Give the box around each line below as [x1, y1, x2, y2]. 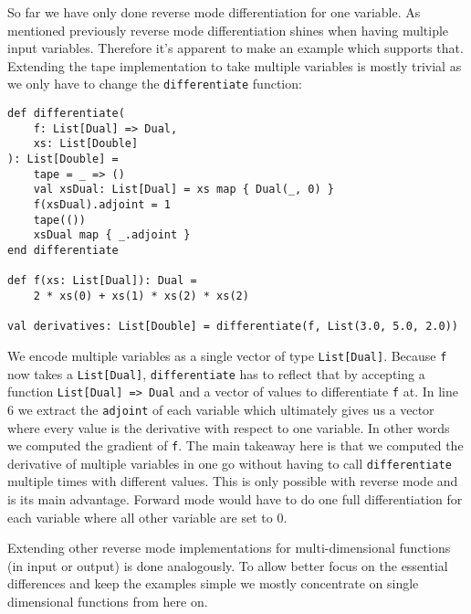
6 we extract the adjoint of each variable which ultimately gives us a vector [7, 399, 434, 418]
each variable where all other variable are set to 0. [7, 507, 288, 526]
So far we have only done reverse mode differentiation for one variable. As [7, 3, 421, 21]
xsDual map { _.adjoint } [33, 228, 191, 242]
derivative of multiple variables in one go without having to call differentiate [7, 453, 452, 472]
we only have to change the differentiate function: [7, 74, 302, 93]
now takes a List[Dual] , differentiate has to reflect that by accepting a [7, 364, 425, 383]
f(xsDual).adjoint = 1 [33, 197, 171, 211]
